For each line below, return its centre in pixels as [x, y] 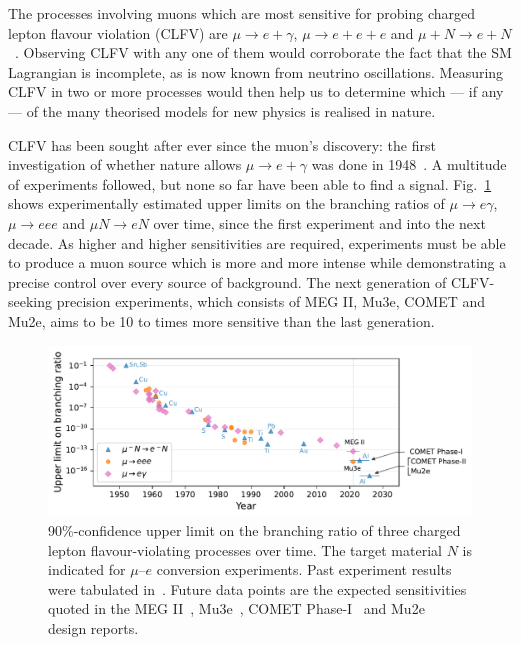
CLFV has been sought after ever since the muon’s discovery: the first [222, 144]
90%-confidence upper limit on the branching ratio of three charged [254, 530]
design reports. [93, 628]
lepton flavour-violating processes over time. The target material [245, 549]
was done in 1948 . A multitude [409, 164]
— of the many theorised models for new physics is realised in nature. [222, 110]
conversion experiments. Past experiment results [304, 569]
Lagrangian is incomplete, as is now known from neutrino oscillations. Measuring [256, 71]
